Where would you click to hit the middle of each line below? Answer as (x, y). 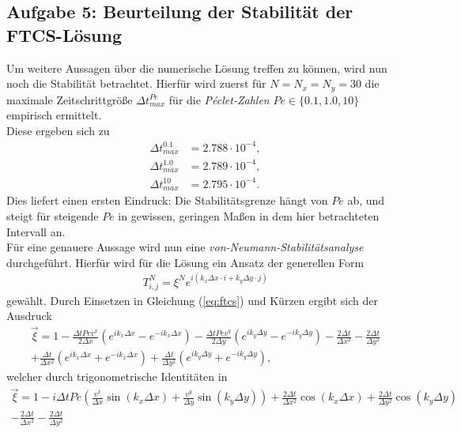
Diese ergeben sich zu (58, 130)
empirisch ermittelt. (54, 115)
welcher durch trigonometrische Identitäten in (117, 377)
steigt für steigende (53, 215)
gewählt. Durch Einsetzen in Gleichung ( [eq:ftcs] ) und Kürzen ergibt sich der (192, 300)
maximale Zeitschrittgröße (70, 99)
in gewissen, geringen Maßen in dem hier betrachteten (249, 215)
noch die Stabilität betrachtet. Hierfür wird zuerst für (136, 83)
